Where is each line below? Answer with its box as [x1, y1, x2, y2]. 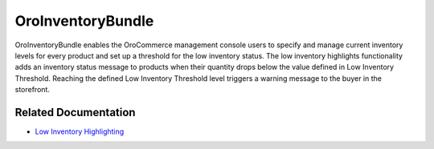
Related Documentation [14, 105, 136, 119]
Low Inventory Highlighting [35, 127, 125, 136]
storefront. [14, 85, 50, 95]
